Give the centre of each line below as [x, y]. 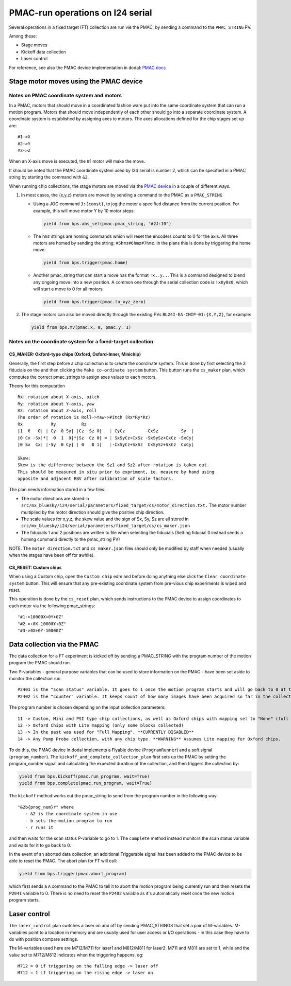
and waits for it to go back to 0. [40, 845]
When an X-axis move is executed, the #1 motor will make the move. [77, 161]
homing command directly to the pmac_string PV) [71, 539]
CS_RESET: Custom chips [35, 567]
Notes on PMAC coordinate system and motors [65, 96]
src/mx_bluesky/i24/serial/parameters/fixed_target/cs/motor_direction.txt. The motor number [134, 505]
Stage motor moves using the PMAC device [76, 81]
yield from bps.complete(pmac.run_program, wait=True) [86, 783]
